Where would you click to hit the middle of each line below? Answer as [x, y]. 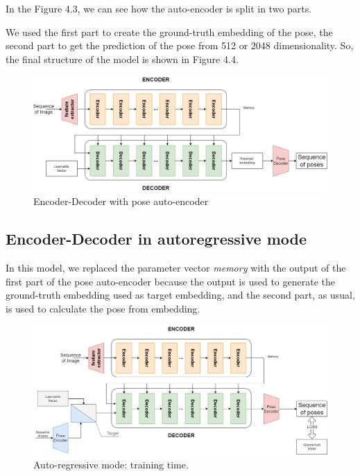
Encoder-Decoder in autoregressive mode [156, 239]
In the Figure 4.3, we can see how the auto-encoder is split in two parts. [159, 8]
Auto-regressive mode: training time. [111, 464]
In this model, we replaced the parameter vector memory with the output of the [176, 268]
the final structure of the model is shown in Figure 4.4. [122, 59]
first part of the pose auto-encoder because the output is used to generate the [170, 281]
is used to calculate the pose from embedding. [103, 308]
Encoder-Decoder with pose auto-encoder [121, 201]
